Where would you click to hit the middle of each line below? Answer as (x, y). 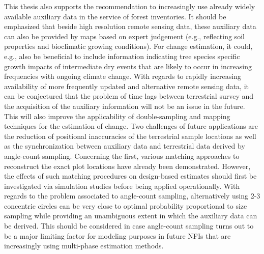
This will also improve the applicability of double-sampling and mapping (117, 116)
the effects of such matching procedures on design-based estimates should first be (130, 176)
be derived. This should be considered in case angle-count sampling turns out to (129, 226)
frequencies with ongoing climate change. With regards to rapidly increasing (123, 76)
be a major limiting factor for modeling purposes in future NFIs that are (118, 235)
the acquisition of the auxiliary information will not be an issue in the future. (125, 106)
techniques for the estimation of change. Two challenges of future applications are (131, 126)
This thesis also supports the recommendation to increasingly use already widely (130, 6)
